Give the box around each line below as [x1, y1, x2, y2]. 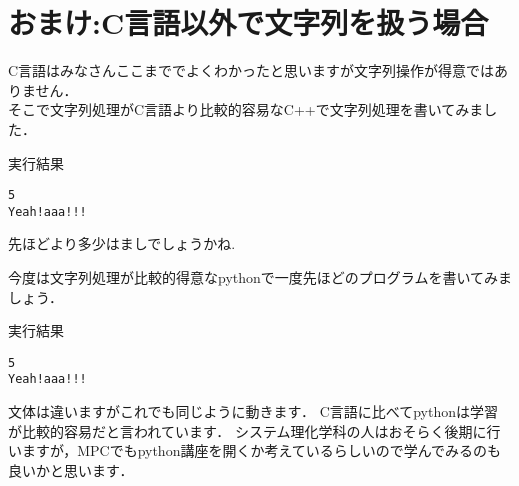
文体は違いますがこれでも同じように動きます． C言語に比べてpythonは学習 [8, 401, 499, 422]
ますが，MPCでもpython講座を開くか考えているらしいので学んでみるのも [21, 440, 502, 461]
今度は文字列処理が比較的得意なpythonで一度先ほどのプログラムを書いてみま [8, 267, 512, 287]
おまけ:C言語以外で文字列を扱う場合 [8, 2, 489, 43]
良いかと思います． [8, 459, 134, 480]
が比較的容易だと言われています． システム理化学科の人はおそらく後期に [8, 420, 487, 441]
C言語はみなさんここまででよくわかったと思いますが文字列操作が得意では [8, 60, 495, 81]
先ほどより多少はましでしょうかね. [8, 233, 236, 254]
